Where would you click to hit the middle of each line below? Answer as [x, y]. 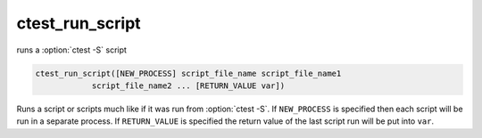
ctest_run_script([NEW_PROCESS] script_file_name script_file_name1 [188, 73]
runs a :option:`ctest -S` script [71, 50]
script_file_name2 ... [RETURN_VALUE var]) [188, 85]
